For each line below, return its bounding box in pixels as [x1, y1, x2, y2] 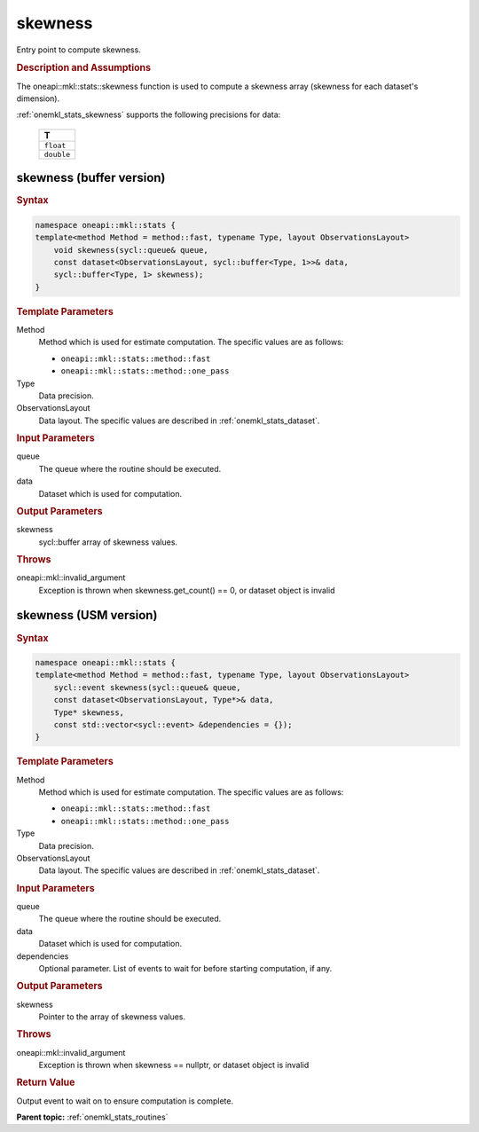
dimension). [16, 93, 60, 104]
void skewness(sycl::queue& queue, [53, 245, 208, 255]
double [43, 149, 71, 159]
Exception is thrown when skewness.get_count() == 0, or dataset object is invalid [38, 585, 336, 595]
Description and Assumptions [16, 62, 151, 75]
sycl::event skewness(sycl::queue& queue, [53, 682, 241, 692]
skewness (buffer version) [16, 170, 166, 185]
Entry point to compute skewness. [16, 44, 141, 55]
